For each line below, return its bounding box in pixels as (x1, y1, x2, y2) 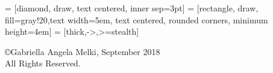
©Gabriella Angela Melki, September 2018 (5, 45, 160, 57)
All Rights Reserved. (5, 57, 81, 69)
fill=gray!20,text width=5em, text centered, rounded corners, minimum (5, 13, 268, 26)
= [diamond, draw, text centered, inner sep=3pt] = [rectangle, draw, (5, 2, 259, 14)
